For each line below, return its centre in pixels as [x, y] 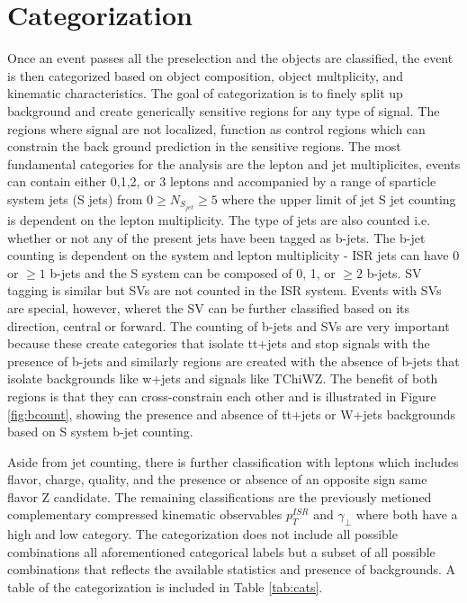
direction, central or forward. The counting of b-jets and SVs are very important [229, 325]
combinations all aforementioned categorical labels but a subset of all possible [221, 551]
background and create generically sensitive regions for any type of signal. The [224, 110]
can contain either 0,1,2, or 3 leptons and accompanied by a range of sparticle [222, 181]
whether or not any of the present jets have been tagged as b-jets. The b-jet [216, 237]
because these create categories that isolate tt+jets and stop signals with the [219, 343]
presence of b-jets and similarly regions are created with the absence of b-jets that [233, 360]
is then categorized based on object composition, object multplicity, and [206, 75]
